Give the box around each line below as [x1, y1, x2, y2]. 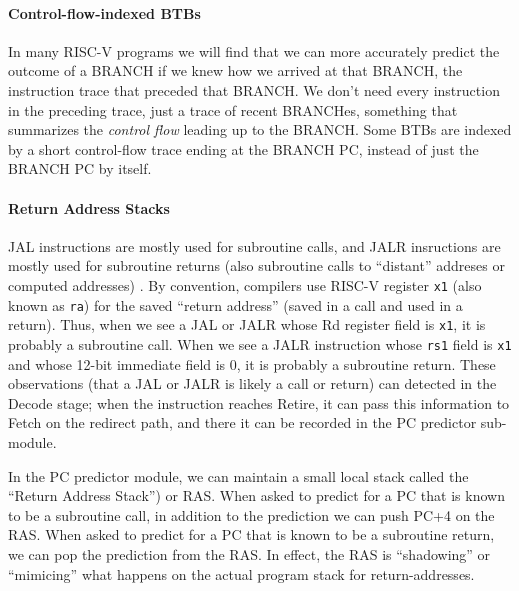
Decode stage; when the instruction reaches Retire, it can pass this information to [8, 392, 510, 413]
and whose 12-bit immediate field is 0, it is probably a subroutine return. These [8, 353, 496, 374]
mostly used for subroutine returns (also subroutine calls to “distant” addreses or [8, 255, 505, 276]
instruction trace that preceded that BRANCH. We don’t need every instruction [8, 79, 500, 100]
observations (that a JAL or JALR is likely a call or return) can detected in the [8, 373, 497, 394]
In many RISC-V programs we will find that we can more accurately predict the [8, 40, 500, 61]
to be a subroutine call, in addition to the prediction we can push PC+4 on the [8, 504, 495, 525]
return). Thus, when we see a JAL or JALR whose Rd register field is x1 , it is [8, 314, 486, 335]
